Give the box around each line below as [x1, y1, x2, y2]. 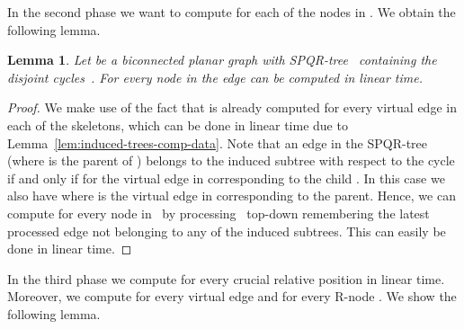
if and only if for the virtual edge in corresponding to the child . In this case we [7, 168, 445, 187]
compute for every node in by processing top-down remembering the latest [7, 203, 430, 222]
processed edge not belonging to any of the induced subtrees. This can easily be [7, 221, 446, 240]
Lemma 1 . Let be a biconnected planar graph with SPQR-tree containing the [7, 50, 437, 69]
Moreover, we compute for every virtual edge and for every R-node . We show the [7, 287, 457, 306]
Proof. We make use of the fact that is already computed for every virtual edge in [7, 98, 457, 117]
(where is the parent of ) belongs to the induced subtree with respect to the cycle [7, 151, 455, 170]
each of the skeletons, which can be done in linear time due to [7, 115, 348, 134]
